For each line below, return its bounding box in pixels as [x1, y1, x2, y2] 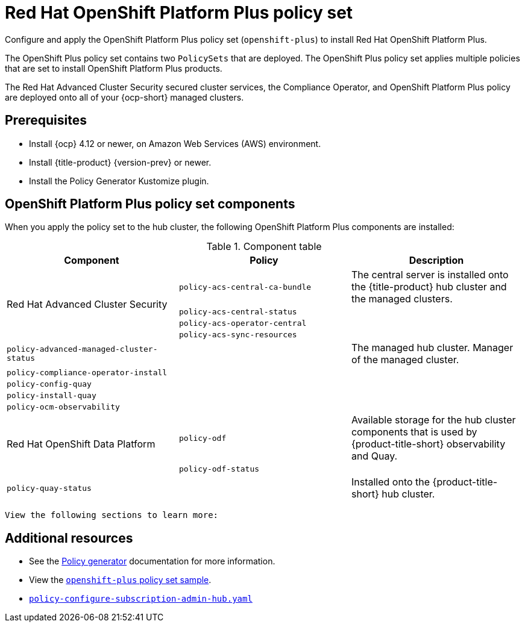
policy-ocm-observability [7, 402, 120, 412]
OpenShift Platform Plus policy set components [5, 196, 295, 212]
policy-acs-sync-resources [178, 330, 297, 340]
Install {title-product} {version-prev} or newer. [29, 157, 212, 167]
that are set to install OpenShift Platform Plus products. [5, 63, 222, 73]
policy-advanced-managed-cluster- [7, 345, 158, 354]
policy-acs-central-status [178, 307, 297, 317]
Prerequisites [5, 113, 87, 128]
